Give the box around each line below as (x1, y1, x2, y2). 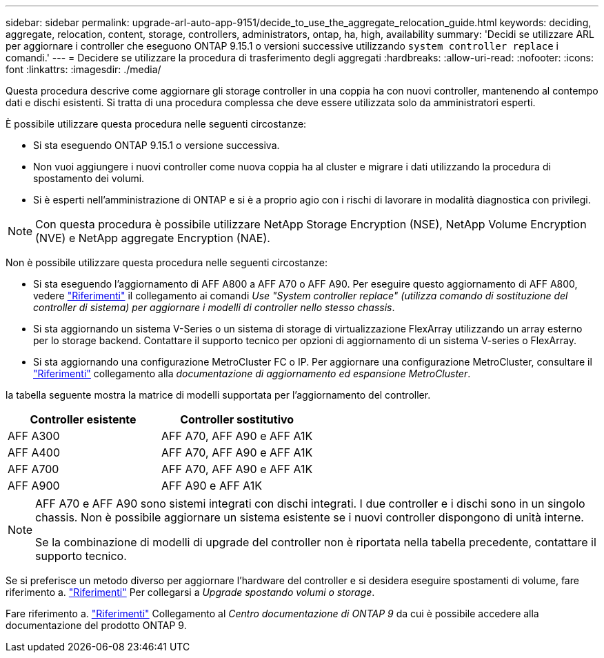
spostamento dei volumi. (33, 172, 145, 184)
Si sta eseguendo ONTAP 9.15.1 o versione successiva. (33, 139, 280, 151)
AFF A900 (8, 479, 60, 492)
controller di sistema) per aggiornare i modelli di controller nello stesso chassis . (33, 301, 395, 313)
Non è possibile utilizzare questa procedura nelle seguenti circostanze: (6, 257, 328, 268)
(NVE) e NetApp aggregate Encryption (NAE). (35, 231, 270, 245)
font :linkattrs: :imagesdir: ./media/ (6, 63, 161, 75)
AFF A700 (8, 462, 59, 476)
